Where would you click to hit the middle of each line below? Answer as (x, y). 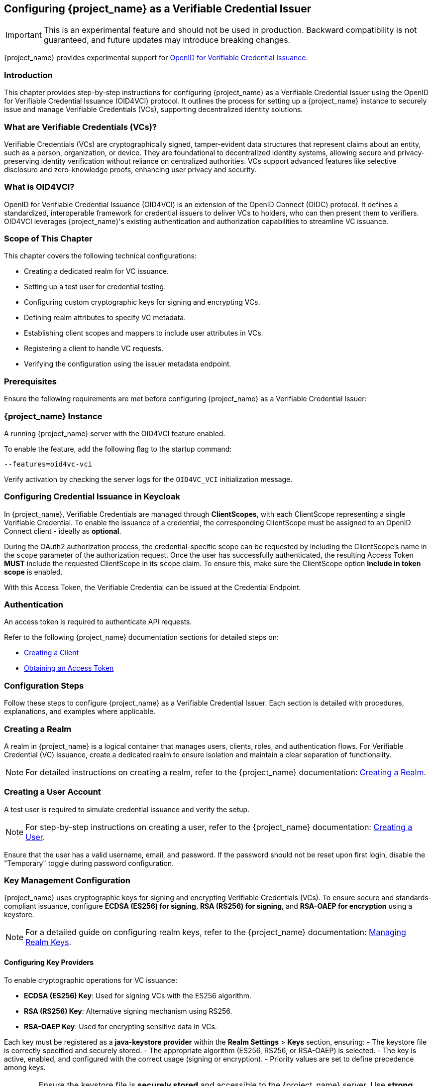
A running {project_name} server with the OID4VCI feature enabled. (115, 433)
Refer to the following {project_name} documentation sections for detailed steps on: (142, 637)
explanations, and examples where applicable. (80, 712)
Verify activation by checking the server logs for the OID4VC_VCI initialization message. (148, 479)
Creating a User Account (53, 792)
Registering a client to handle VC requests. (94, 349)
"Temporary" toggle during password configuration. (89, 863)
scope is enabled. (33, 572)
